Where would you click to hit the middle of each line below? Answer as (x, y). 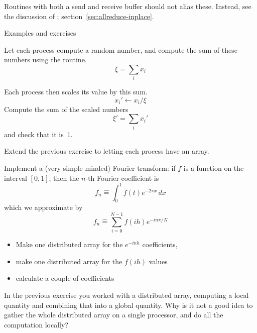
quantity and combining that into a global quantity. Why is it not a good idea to (128, 305)
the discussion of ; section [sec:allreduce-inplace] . (79, 16)
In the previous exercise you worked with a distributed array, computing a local (126, 295)
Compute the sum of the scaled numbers (66, 109)
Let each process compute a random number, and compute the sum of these (121, 49)
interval (16, 178)
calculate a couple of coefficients (65, 278)
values (158, 261)
